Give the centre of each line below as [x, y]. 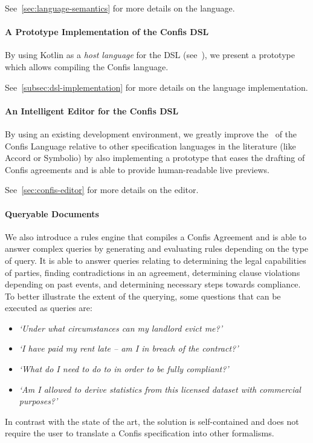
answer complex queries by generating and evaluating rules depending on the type [157, 248]
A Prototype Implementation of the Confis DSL [107, 32]
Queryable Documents [52, 213]
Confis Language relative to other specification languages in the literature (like [150, 146]
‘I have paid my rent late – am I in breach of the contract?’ [129, 348]
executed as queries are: [49, 308]
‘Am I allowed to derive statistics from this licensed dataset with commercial [160, 389]
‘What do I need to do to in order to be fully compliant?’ [124, 369]
